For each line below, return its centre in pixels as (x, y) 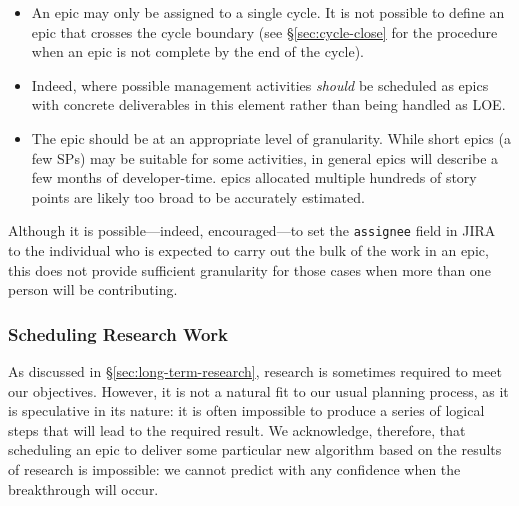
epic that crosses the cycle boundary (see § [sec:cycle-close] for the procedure (264, 31)
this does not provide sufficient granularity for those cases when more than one (249, 269)
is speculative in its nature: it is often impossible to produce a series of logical (246, 410)
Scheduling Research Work (118, 333)
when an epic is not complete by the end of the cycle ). (197, 51)
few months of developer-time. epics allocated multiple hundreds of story (254, 177)
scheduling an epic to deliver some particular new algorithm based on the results (255, 449)
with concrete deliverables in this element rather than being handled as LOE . (268, 104)
